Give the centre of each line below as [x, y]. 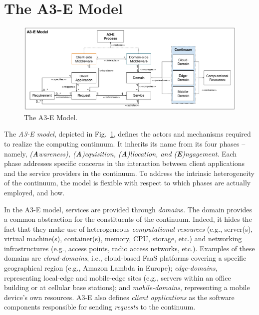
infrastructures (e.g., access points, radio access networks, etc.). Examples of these [129, 248]
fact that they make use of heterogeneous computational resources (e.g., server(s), [128, 229]
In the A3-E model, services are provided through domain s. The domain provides [128, 209]
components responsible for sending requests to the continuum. [100, 307]
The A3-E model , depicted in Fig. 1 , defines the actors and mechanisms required [128, 134]
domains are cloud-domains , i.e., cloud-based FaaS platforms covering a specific [125, 258]
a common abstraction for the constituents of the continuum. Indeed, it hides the [128, 219]
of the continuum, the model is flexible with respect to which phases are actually [128, 183]
